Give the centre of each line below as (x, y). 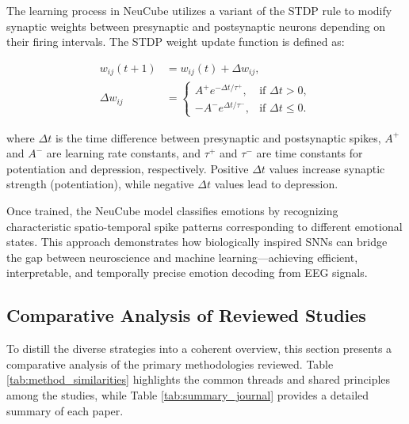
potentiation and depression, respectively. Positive (128, 168)
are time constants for (310, 153)
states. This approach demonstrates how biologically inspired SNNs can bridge (197, 242)
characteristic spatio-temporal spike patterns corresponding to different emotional (204, 226)
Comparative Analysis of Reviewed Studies (186, 315)
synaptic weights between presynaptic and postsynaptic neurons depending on (196, 26)
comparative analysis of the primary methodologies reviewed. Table (170, 363)
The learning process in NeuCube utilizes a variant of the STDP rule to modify (199, 10)
